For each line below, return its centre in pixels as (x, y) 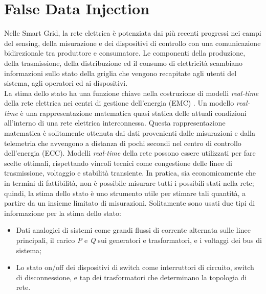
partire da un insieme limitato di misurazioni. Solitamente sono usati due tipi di (130, 203)
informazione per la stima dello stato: (63, 213)
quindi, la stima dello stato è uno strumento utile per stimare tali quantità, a (125, 193)
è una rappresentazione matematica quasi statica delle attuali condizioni (133, 113)
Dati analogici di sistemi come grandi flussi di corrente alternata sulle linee (133, 230)
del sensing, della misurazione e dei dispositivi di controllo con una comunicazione (132, 43)
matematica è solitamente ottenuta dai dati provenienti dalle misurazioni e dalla (130, 133)
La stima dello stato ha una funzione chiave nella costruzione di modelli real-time (131, 93)
